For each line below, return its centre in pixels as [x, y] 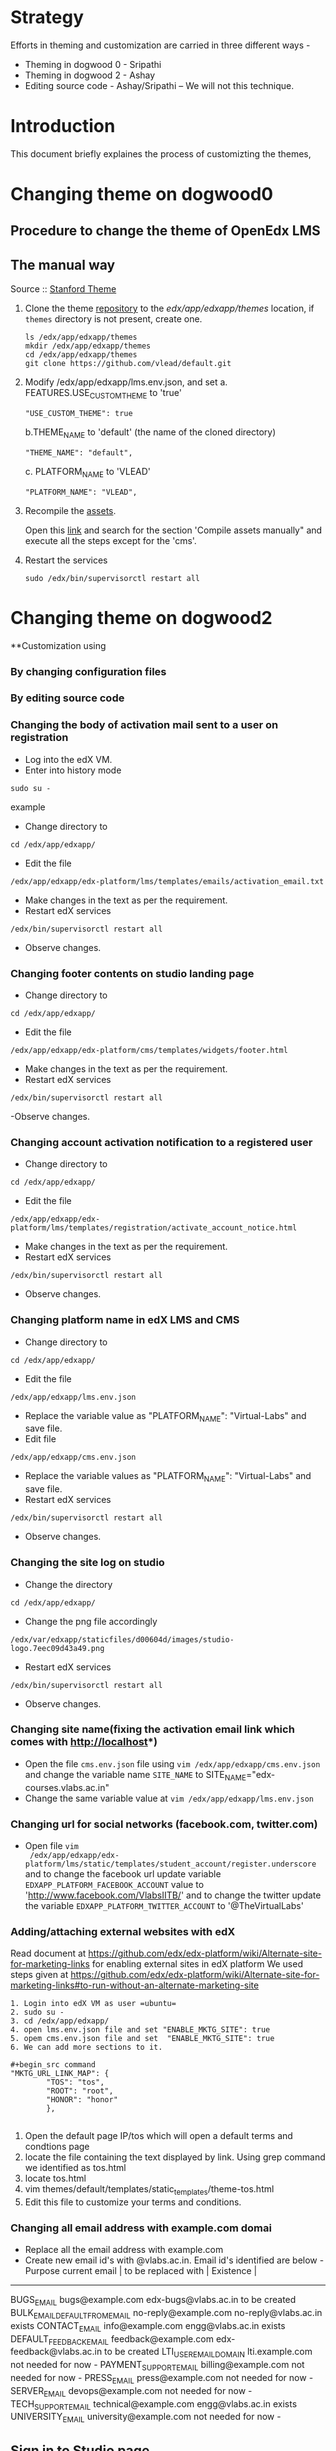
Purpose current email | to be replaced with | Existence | [141, 2271]
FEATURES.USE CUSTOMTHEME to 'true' [103, 394]
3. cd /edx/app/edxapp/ [60, 2021]
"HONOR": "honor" [82, 2100]
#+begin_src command [53, 2065]
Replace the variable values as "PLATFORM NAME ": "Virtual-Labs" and [168, 1477]
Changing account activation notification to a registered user [161, 1142]
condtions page [57, 2147]
